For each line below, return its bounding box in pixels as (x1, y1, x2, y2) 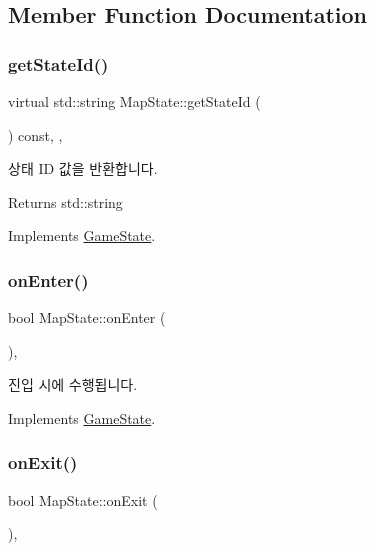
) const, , (8, 124, 63, 145)
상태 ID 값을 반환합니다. (8, 158, 158, 179)
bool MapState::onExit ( (8, 489, 158, 510)
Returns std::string (8, 191, 123, 212)
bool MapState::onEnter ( (8, 307, 166, 328)
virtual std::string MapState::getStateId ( (8, 91, 261, 111)
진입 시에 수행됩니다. (8, 374, 138, 395)
